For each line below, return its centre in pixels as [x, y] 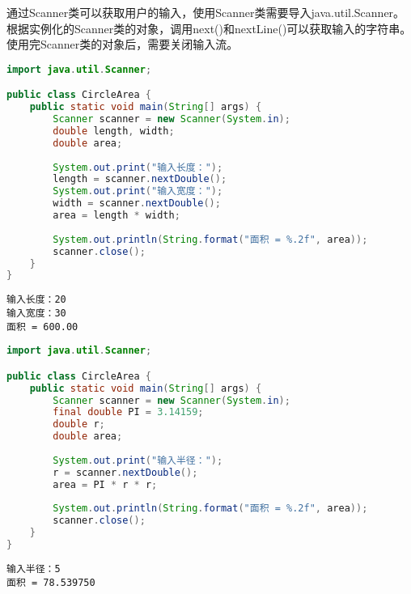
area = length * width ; [117, 216]
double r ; [79, 424]
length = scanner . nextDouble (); [140, 179]
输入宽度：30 [36, 313]
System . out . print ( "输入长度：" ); [138, 167]
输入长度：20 [36, 300]
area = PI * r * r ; [105, 484]
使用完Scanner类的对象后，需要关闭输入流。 [123, 44]
